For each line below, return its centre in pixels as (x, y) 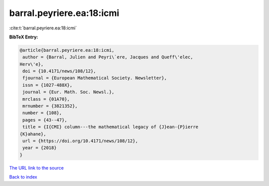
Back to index (23, 177)
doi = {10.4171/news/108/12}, (60, 71)
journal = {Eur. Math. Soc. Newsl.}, (68, 92)
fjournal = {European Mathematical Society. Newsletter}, (95, 78)
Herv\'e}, (32, 64)
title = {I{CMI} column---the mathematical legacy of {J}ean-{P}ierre (111, 127)
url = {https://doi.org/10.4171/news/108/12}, (80, 141)
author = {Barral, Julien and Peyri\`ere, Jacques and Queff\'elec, (108, 57)
